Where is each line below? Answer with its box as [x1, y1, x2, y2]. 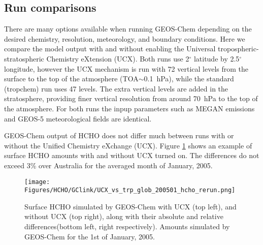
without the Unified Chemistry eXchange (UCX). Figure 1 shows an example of [4, 140, 252, 150]
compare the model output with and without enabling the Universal [4, 43, 216, 54]
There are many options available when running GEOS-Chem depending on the [4, 23, 252, 34]
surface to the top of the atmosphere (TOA [4, 73, 139, 84]
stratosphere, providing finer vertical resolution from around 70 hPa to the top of [4, 93, 258, 104]
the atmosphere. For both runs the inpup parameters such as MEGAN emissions [4, 103, 255, 113]
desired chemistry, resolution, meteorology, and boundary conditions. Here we [4, 33, 245, 44]
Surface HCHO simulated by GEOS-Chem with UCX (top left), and [24, 201, 237, 211]
